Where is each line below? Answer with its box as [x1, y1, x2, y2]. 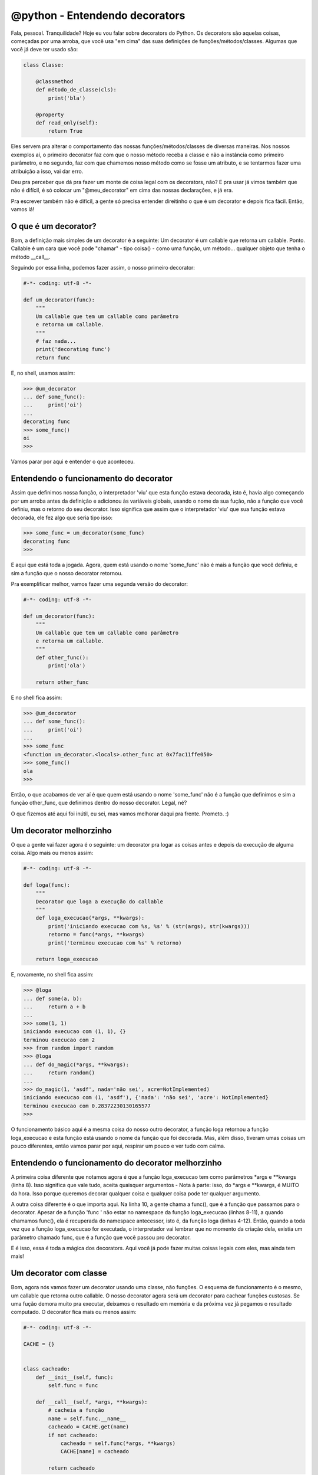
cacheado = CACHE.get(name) [48, 1424, 130, 1430]
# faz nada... [35, 337, 77, 345]
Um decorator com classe [11, 1268, 107, 1279]
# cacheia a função [48, 1407, 104, 1414]
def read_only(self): [35, 120, 98, 126]
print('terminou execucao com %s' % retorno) [48, 939, 182, 946]
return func [35, 354, 71, 361]
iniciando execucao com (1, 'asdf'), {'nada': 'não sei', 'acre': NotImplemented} [23, 1094, 269, 1101]
